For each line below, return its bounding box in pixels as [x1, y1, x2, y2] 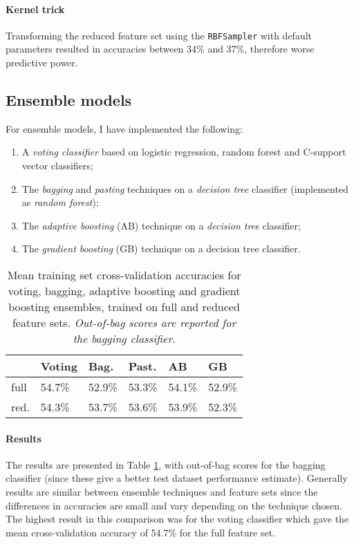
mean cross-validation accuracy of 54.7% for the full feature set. [6, 525, 276, 539]
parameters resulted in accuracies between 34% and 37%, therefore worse [6, 41, 315, 56]
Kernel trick [6, 1, 65, 16]
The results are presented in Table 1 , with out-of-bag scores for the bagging [6, 457, 326, 471]
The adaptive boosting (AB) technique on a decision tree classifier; [21, 218, 301, 232]
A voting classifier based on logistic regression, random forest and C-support [21, 144, 346, 159]
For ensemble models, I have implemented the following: [6, 121, 243, 135]
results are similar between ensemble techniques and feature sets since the [6, 484, 318, 498]
